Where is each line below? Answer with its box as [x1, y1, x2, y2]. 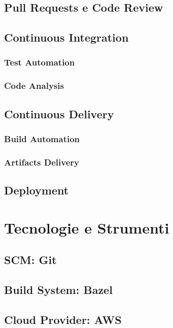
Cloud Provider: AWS [4, 311, 122, 327]
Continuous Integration [4, 29, 129, 45]
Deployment [4, 182, 69, 198]
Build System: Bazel [4, 282, 113, 298]
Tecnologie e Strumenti [4, 217, 169, 238]
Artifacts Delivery [4, 155, 79, 168]
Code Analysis [4, 79, 64, 92]
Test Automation [4, 56, 75, 69]
